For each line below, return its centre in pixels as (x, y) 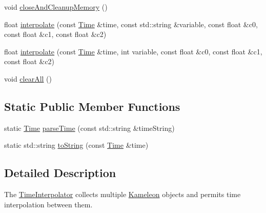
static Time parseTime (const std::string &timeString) (89, 128)
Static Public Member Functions (92, 106)
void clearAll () (28, 78)
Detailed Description (60, 173)
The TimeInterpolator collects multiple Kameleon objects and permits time (122, 194)
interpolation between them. (48, 204)
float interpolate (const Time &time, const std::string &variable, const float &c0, (131, 24)
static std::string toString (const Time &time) (76, 145)
